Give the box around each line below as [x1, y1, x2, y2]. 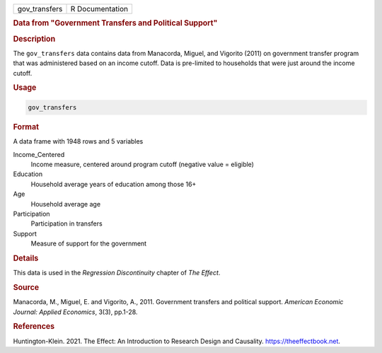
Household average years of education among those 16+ [30, 180, 197, 188]
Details [13, 253, 39, 263]
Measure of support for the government [30, 239, 147, 248]
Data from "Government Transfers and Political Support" [13, 18, 218, 28]
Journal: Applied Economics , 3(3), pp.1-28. [13, 308, 138, 316]
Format [13, 122, 39, 132]
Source [13, 282, 40, 292]
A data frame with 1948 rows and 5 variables [13, 137, 144, 146]
